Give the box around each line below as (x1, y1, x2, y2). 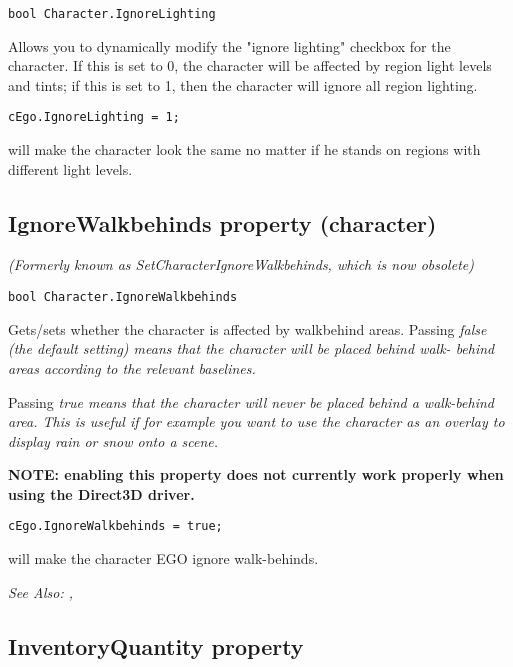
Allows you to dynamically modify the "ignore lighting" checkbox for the (8, 35, 451, 56)
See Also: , (8, 581, 73, 602)
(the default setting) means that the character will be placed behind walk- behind (8, 338, 495, 359)
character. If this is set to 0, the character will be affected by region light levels (8, 55, 492, 76)
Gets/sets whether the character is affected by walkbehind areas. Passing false (8, 318, 487, 339)
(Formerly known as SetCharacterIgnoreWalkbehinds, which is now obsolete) (8, 254, 474, 275)
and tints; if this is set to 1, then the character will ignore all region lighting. (8, 74, 478, 95)
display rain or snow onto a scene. (8, 430, 219, 451)
